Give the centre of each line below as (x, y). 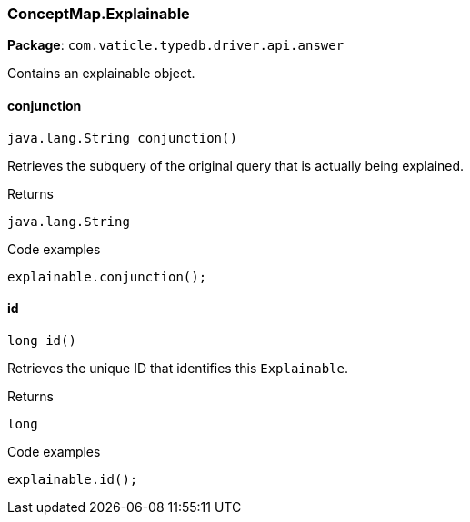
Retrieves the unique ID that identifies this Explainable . (178, 368)
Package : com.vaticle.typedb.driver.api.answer (176, 45)
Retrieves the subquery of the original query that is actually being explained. (236, 165)
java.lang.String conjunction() (122, 138)
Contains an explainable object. (101, 74)
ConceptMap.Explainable (99, 14)
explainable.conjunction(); (107, 276)
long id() (42, 340)
